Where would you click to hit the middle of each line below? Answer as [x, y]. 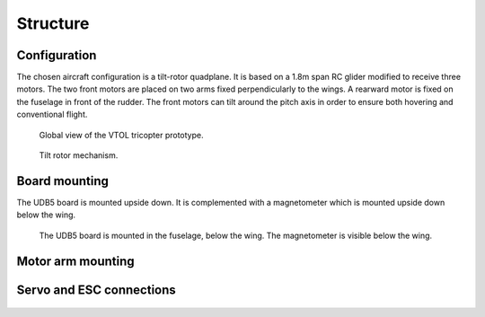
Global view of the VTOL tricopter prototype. [121, 135]
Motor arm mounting [75, 261]
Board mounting [63, 181]
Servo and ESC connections [97, 290]
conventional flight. [52, 114]
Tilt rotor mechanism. [79, 155]
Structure [53, 23]
